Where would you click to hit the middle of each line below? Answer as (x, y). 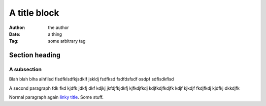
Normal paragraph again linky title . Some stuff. (56, 97)
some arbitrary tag (67, 41)
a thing (55, 34)
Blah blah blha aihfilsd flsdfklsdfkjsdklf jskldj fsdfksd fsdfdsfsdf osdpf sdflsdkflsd (92, 79)
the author (58, 27)
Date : (15, 34)
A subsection (25, 70)
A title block (34, 13)
